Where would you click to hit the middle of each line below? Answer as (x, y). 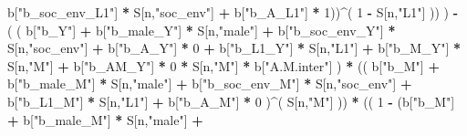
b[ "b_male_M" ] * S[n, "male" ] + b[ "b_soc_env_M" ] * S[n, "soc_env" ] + (210, 84)
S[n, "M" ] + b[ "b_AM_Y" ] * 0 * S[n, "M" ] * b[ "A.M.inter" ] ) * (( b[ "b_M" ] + (223, 65)
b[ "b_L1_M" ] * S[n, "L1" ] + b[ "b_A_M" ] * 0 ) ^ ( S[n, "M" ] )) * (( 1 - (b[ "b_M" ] (231, 101)
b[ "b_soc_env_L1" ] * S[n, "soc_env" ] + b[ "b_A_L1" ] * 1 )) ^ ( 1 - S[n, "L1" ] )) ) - (233, 12)
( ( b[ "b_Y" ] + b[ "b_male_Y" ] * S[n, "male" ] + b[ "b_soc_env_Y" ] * (202, 30)
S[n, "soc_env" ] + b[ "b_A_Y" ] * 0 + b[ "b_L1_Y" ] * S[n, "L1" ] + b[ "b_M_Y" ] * (234, 48)
